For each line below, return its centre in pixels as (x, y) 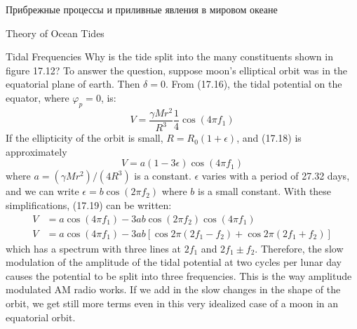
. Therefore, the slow (299, 248)
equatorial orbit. (41, 317)
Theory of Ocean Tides (55, 33)
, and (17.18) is (269, 138)
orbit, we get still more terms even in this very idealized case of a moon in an (172, 303)
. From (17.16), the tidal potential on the (254, 84)
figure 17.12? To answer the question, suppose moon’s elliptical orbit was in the (177, 70)
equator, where (38, 97)
